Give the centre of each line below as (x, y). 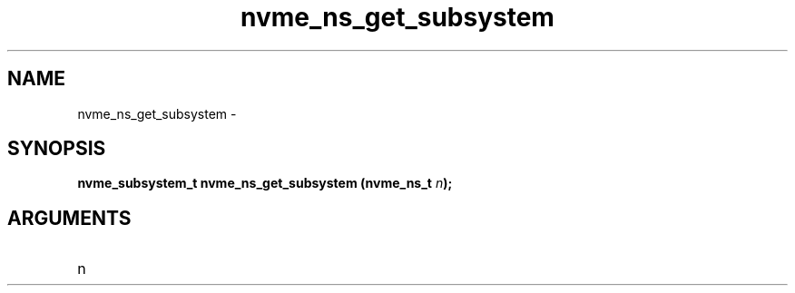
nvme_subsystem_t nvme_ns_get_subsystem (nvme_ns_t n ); (265, 183)
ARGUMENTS (69, 218)
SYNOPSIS (57, 149)
